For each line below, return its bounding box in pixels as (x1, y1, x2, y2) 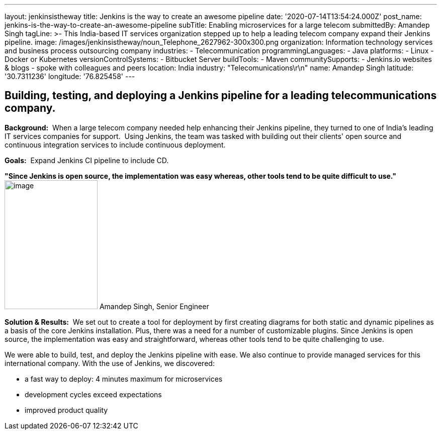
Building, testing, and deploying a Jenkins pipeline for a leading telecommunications (5, 89, 437, 102)
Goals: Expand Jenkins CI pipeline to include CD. (5, 156, 169, 165)
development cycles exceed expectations (25, 390, 162, 399)
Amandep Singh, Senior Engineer (99, 302, 209, 311)
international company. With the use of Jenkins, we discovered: (5, 358, 215, 368)
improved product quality (25, 405, 108, 414)
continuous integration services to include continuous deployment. (5, 140, 226, 149)
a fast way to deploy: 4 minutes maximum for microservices (25, 374, 223, 383)
